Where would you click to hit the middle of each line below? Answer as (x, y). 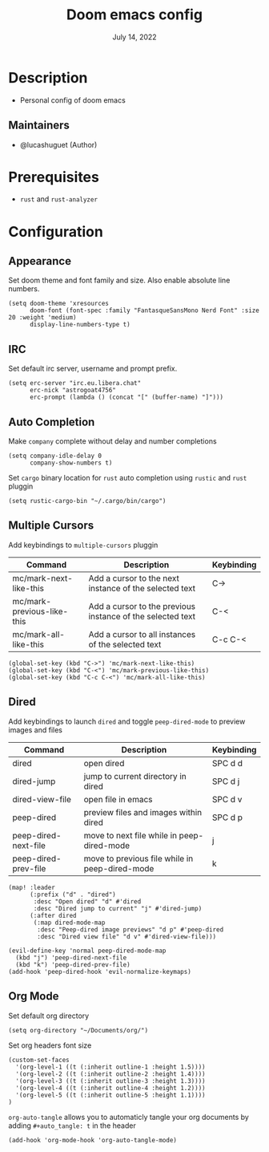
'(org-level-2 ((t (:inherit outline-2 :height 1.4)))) (110, 1074)
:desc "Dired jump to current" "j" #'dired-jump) (118, 908)
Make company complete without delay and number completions (113, 441)
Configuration (56, 231)
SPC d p (227, 817)
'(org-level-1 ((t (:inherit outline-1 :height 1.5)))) (110, 1067)
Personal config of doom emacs (72, 100)
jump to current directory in (135, 776)
